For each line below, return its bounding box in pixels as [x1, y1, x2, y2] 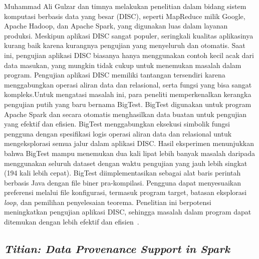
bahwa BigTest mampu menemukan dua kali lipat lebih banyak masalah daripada [4, 147, 255, 158]
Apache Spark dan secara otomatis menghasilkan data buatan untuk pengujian [4, 108, 247, 119]
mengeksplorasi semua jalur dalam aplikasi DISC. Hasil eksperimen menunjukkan [4, 138, 254, 148]
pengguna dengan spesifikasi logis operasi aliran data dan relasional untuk [4, 128, 232, 138]
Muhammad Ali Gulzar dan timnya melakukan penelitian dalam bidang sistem [4, 1, 246, 11]
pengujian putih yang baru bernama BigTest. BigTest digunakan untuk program [4, 98, 251, 109]
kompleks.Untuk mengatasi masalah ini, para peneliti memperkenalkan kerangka [4, 89, 251, 99]
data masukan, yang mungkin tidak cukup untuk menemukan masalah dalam [4, 59, 241, 70]
